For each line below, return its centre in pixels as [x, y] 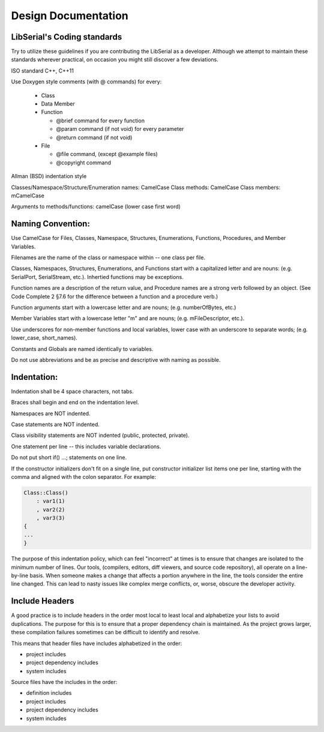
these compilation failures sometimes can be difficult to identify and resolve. [106, 632]
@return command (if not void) [94, 137]
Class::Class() [46, 493]
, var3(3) [51, 518]
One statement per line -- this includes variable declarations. [86, 446]
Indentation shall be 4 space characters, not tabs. [73, 391]
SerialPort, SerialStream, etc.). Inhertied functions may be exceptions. [97, 277]
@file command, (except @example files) [107, 154]
